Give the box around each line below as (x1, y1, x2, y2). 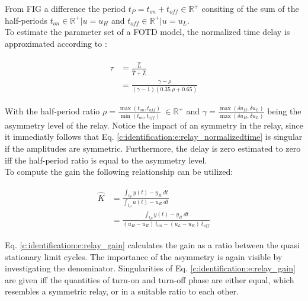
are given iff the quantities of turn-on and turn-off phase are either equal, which (5, 273, 294, 286)
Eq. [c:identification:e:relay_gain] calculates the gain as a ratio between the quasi (5, 239, 300, 251)
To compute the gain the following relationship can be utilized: (5, 165, 233, 178)
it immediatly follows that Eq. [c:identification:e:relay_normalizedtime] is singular (5, 130, 303, 143)
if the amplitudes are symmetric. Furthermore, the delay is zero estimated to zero (5, 142, 301, 154)
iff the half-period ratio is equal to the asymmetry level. (5, 153, 207, 166)
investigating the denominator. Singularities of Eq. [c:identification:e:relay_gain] (5, 262, 296, 274)
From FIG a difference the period (5, 2, 126, 14)
